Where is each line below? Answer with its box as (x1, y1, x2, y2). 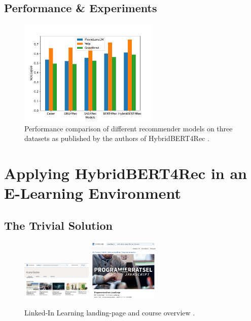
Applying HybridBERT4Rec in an (4, 162, 247, 183)
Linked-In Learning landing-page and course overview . (24, 307, 195, 318)
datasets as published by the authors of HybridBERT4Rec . (24, 133, 209, 144)
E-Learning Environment (4, 183, 181, 203)
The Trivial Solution (4, 217, 113, 233)
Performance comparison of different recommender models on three (24, 123, 233, 133)
